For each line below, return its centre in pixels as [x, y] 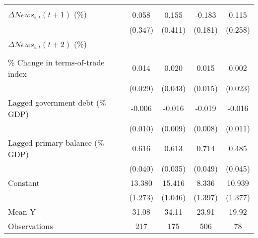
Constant [24, 182]
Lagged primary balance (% [56, 142]
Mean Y [22, 211]
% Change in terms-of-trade [56, 62]
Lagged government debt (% [57, 102]
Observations [31, 226]
